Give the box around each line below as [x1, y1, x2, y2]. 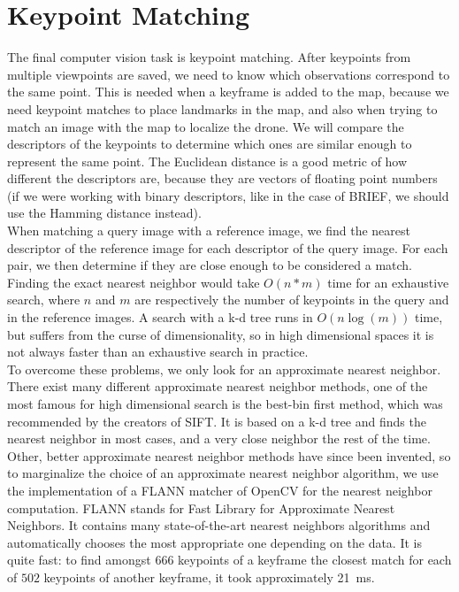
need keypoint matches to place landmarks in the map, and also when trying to [7, 99, 438, 118]
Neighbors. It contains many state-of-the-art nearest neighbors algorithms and [7, 516, 431, 534]
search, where [7, 290, 80, 309]
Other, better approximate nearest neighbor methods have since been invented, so [7, 446, 451, 465]
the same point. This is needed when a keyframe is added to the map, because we [7, 82, 449, 101]
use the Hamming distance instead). [7, 204, 202, 222]
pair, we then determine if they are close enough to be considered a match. [7, 256, 412, 274]
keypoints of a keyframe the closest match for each [178, 550, 452, 569]
